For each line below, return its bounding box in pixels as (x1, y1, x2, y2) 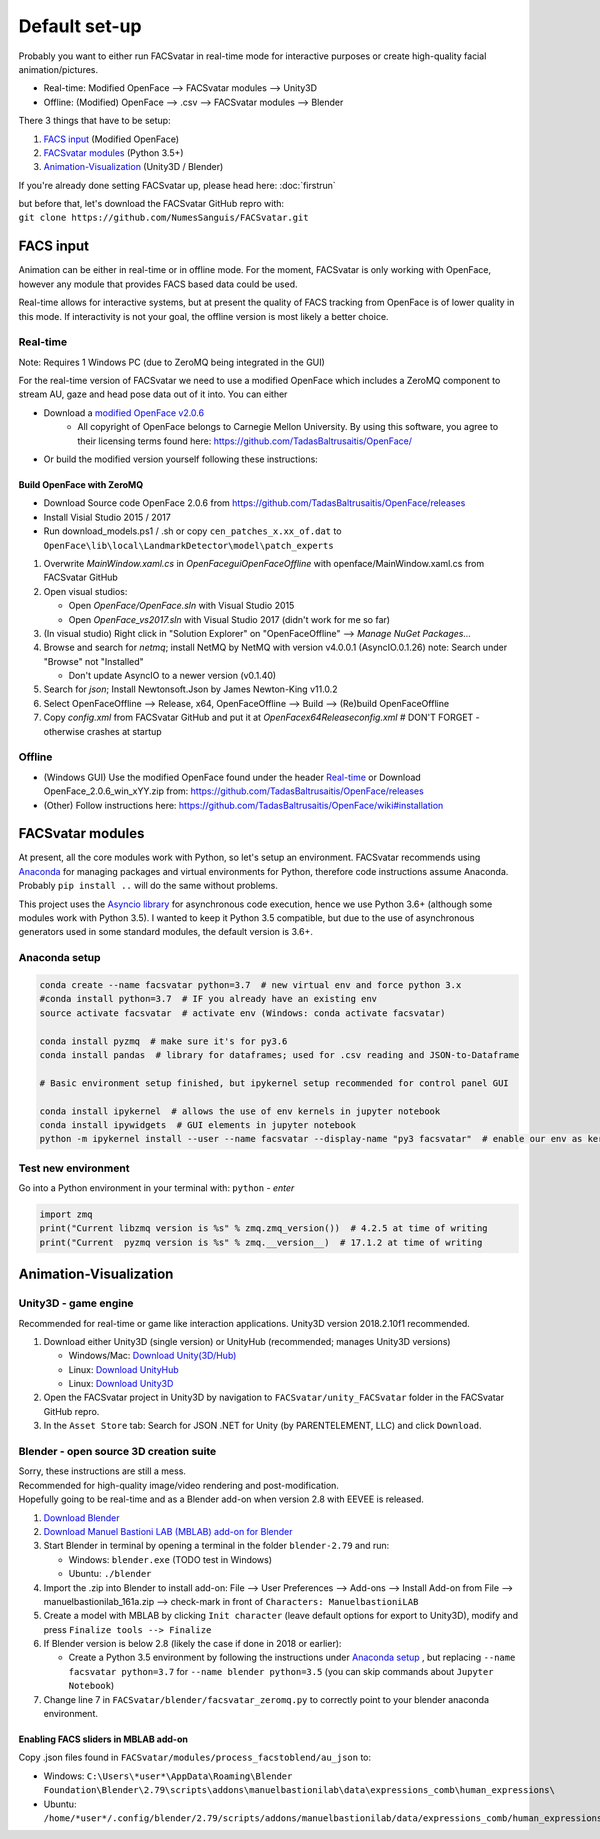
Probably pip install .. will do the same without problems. (18, 880, 279, 892)
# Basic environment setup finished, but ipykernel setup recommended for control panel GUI (39, 1077, 509, 1089)
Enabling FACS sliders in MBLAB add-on (18, 1733, 189, 1745)
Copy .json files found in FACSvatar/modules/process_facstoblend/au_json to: (18, 1751, 372, 1764)
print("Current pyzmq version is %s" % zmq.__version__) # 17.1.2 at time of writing (39, 1236, 483, 1248)
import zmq (39, 1209, 93, 1220)
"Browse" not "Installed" (43, 655, 144, 667)
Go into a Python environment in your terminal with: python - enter (18, 1182, 295, 1194)
